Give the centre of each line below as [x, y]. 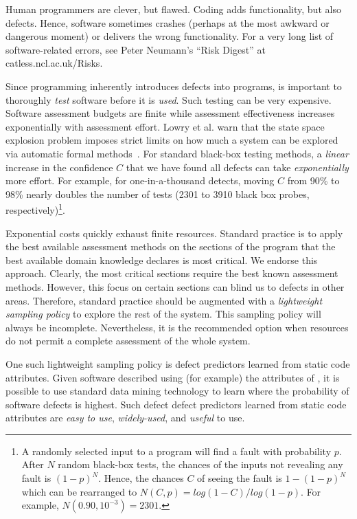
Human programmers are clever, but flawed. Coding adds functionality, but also [173, 9]
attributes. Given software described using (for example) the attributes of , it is [173, 377]
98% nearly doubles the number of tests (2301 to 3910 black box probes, [158, 194]
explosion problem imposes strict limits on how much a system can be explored [172, 140]
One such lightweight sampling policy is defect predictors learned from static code [178, 363]
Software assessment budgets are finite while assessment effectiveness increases [170, 113]
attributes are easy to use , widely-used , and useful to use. [125, 418]
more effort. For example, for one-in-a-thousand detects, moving [140, 180]
